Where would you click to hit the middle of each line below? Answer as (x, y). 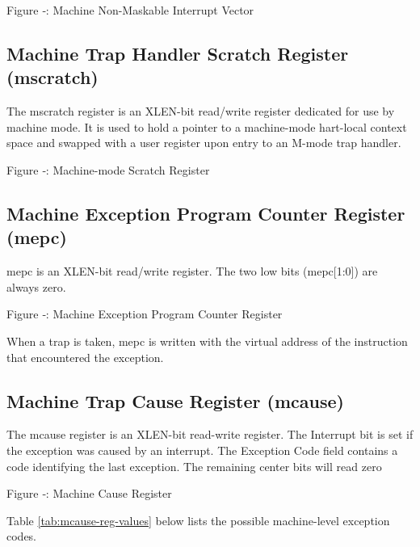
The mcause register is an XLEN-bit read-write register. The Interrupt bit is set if (210, 434)
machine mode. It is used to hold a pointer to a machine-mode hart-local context (207, 126)
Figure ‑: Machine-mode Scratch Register (108, 169)
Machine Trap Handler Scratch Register (178, 53)
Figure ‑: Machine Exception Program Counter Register (145, 314)
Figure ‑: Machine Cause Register (89, 493)
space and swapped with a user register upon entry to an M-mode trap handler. (204, 143)
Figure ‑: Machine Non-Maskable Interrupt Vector (130, 10)
